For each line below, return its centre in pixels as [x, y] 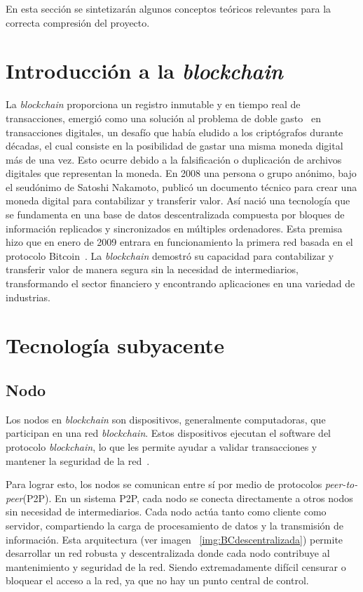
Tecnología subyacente [115, 345]
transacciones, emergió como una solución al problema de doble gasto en [163, 118]
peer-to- [341, 484]
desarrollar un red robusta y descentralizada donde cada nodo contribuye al [168, 553]
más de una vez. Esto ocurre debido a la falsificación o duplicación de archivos [174, 159]
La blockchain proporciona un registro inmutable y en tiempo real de [153, 104]
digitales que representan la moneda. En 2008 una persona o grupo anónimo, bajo [181, 173]
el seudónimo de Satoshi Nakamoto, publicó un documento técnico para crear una [181, 186]
